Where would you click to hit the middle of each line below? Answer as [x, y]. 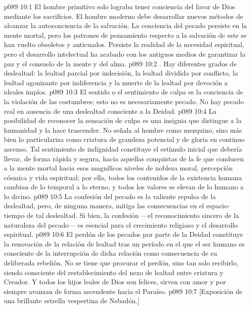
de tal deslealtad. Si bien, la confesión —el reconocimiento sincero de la [133, 215]
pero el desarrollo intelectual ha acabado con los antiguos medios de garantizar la [125, 54]
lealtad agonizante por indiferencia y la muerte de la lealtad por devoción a [116, 82]
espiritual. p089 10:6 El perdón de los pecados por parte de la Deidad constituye [124, 234]
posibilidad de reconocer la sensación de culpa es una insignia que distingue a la [123, 120]
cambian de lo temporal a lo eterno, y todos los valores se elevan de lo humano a [124, 187]
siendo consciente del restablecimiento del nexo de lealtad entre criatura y [114, 272]
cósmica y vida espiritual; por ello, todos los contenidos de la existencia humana [123, 177]
